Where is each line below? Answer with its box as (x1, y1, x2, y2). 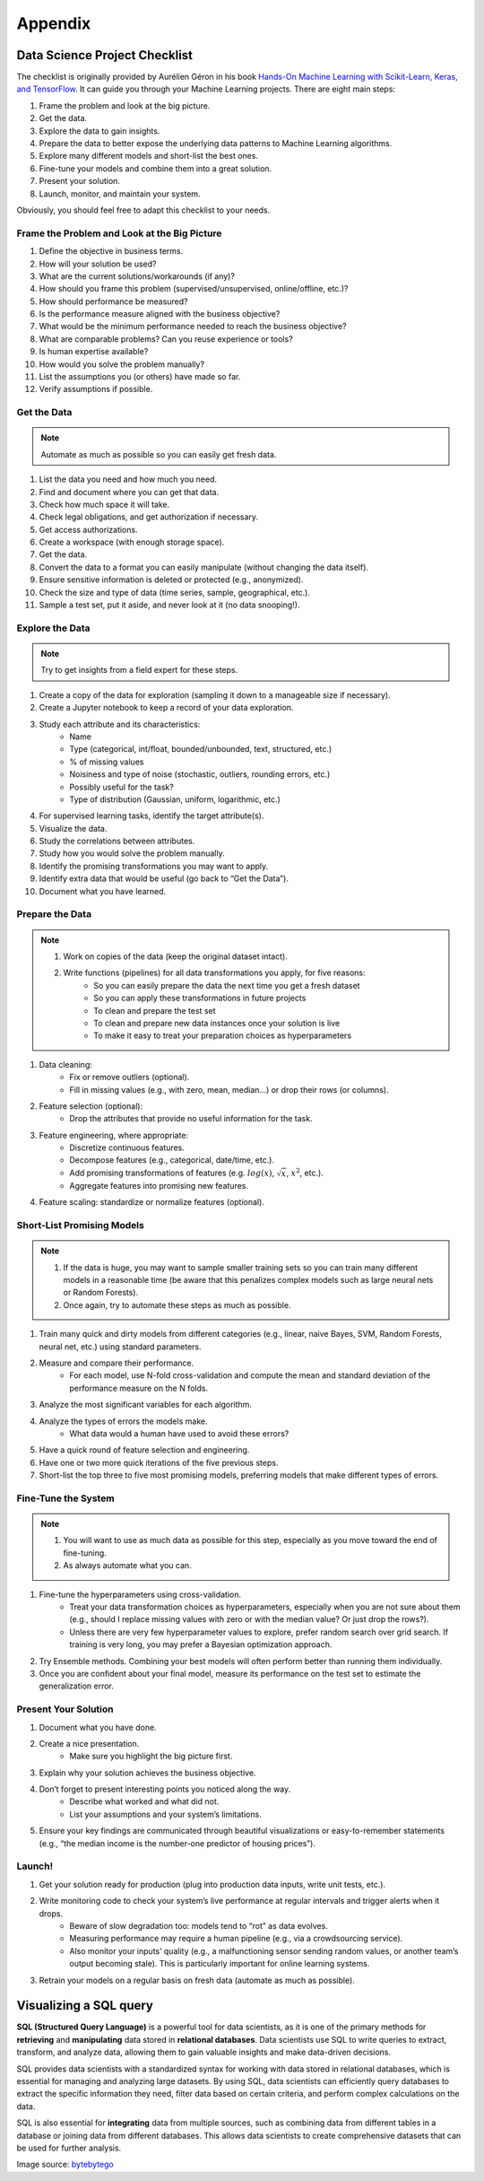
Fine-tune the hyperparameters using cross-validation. (39, 1589, 242, 1600)
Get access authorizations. (39, 524, 138, 535)
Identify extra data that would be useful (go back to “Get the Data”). (39, 873, 289, 884)
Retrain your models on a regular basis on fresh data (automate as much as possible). (39, 1975, 356, 1985)
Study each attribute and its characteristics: (39, 719, 201, 729)
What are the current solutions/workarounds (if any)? (39, 270, 235, 282)
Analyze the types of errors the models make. (39, 1416, 208, 1426)
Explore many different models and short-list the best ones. (39, 151, 259, 161)
